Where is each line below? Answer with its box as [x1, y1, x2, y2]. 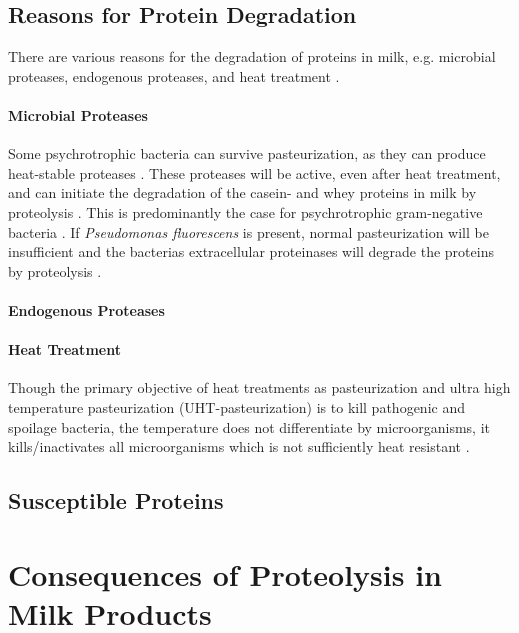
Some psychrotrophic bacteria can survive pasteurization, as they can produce [8, 143, 486, 164]
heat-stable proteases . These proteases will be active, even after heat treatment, [8, 162, 501, 183]
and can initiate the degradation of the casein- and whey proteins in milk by [8, 182, 477, 203]
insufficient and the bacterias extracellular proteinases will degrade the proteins [8, 241, 494, 262]
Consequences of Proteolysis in [8, 553, 443, 594]
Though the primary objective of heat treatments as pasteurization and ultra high [8, 377, 511, 398]
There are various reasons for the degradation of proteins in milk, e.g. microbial [8, 46, 496, 67]
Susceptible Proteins [8, 485, 224, 516]
